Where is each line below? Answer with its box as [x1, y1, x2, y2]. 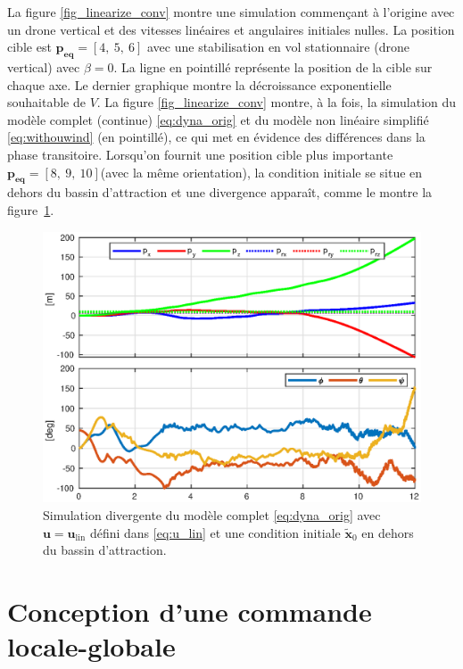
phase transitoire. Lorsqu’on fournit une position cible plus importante [7, 145, 393, 163]
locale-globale [7, 628, 176, 665]
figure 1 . [7, 200, 54, 219]
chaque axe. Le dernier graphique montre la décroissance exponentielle [7, 75, 392, 94]
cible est [7, 37, 52, 56]
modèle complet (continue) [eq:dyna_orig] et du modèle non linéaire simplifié [7, 110, 429, 128]
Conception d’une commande [7, 593, 372, 630]
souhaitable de [7, 93, 86, 111]
